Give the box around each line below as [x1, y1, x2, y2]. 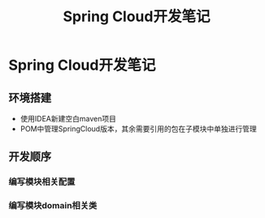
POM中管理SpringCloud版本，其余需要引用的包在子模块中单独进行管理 [20, 124, 258, 134]
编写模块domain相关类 [8, 200, 98, 212]
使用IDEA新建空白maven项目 [20, 114, 116, 123]
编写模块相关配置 [8, 176, 76, 187]
